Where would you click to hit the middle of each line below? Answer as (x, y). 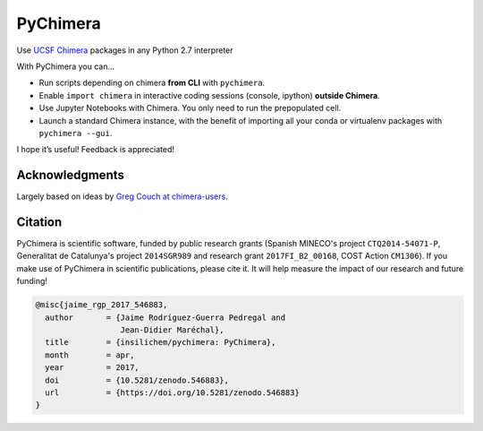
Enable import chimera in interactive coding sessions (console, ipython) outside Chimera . (209, 95)
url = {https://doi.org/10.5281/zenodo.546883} (172, 392)
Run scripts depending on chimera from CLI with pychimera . (152, 83)
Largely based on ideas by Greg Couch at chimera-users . (122, 196)
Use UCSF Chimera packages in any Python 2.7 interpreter (125, 50)
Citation (39, 222)
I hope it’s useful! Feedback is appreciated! (95, 150)
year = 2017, (93, 368)
